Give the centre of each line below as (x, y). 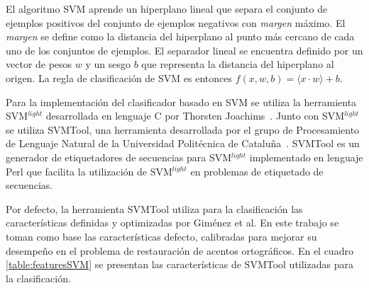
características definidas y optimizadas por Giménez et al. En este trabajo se (172, 223)
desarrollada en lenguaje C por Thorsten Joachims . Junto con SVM (195, 116)
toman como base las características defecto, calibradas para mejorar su (161, 236)
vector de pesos (39, 64)
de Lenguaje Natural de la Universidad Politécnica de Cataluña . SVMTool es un (183, 143)
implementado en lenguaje (306, 157)
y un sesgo (108, 64)
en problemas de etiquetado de (257, 171)
